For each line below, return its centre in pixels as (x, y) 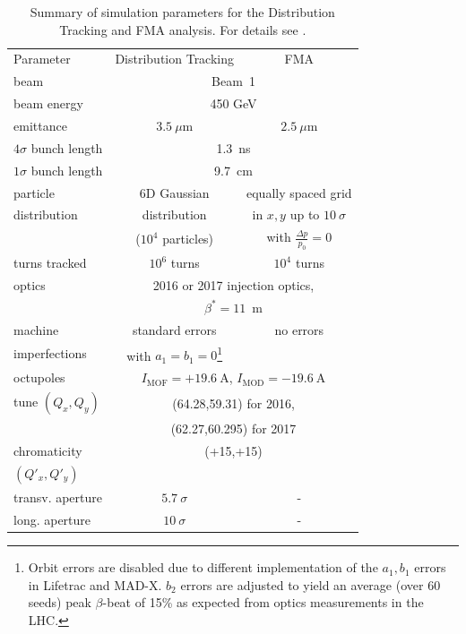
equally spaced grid (299, 192)
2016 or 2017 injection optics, (233, 285)
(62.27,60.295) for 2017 (233, 428)
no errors (299, 329)
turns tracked (50, 263)
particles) (188, 239)
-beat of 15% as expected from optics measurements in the (263, 602)
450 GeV (233, 103)
